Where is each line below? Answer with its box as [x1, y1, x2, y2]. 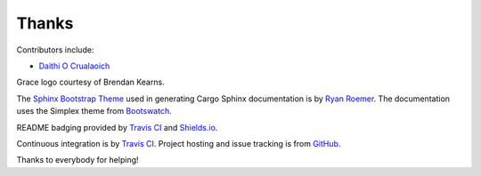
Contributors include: [16, 44, 94, 55]
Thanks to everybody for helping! [16, 155, 139, 165]
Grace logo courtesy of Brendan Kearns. [16, 76, 165, 88]
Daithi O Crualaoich [38, 60, 110, 71]
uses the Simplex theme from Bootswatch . [16, 106, 173, 116]
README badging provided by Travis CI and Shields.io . [16, 122, 218, 132]
